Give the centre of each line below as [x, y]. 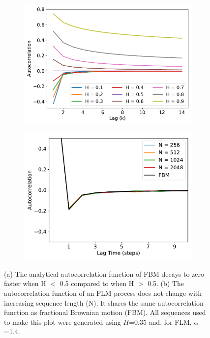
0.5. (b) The [166, 283]
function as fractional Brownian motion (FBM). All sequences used [105, 312]
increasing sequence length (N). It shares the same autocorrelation [104, 302]
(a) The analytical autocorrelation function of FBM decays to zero [104, 273]
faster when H [25, 283]
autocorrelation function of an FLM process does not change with [103, 293]
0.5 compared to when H [97, 283]
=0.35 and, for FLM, [160, 322]
